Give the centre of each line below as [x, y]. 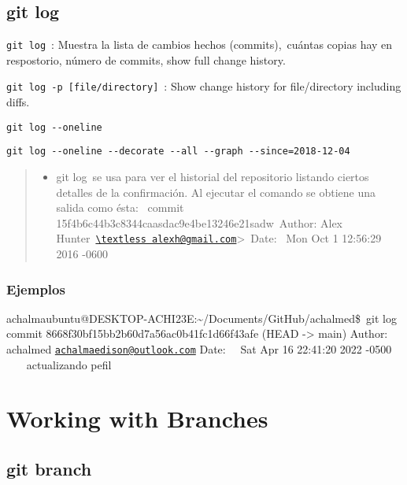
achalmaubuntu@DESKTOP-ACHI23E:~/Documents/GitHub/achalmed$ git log [202, 318]
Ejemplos [36, 289]
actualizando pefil [69, 364]
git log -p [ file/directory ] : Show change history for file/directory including [204, 86]
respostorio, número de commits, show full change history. [146, 59]
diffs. [18, 102]
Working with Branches [137, 418]
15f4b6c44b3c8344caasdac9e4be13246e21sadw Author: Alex [200, 222]
